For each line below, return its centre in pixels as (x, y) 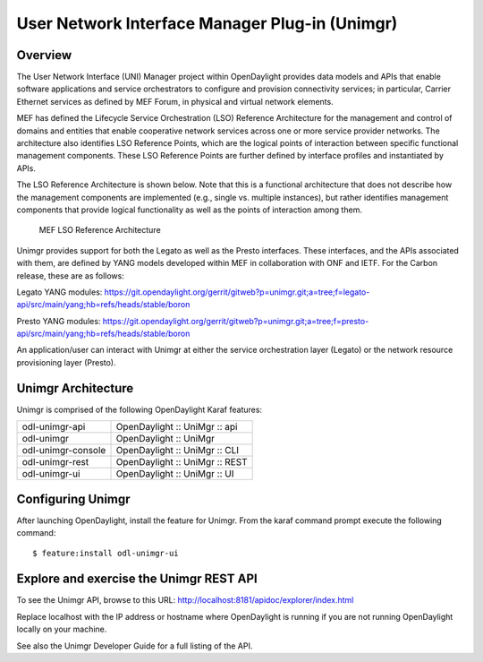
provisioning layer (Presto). (66, 362)
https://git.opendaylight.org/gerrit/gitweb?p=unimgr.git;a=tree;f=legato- (237, 292)
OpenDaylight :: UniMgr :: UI (175, 474)
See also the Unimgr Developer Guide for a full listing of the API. (135, 646)
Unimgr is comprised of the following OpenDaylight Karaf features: (140, 409)
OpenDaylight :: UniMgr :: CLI (178, 451)
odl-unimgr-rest (55, 462)
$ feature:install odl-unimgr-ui (106, 554)
